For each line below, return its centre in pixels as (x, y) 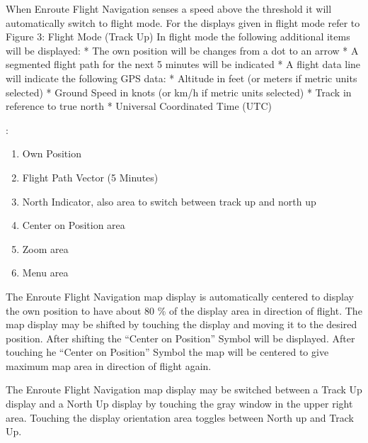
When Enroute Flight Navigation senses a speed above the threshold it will (169, 9)
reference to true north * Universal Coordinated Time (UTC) (139, 106)
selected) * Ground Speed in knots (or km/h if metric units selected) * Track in (179, 92)
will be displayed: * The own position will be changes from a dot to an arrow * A (182, 50)
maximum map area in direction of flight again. (109, 365)
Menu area (45, 273)
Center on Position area (74, 225)
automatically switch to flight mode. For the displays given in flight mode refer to (183, 22)
